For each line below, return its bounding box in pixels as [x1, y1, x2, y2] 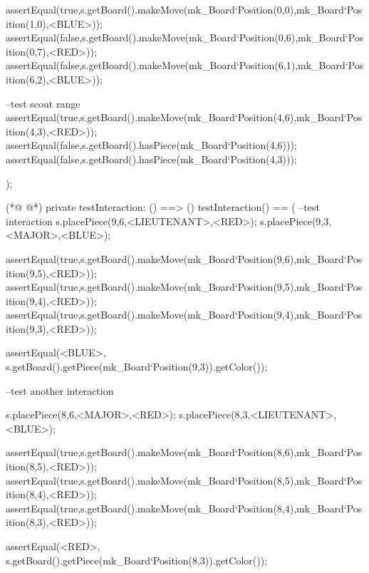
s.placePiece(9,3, [260, 213, 332, 228]
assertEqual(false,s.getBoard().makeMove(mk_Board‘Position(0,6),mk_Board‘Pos [6, 30, 364, 45]
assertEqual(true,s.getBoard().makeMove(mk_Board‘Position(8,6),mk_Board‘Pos [6, 445, 363, 460]
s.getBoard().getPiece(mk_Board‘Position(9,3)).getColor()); [6, 359, 268, 374]
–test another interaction [6, 383, 114, 398]
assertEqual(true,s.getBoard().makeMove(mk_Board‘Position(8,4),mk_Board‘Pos [6, 500, 363, 515]
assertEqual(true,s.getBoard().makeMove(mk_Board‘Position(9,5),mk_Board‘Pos [6, 279, 363, 294]
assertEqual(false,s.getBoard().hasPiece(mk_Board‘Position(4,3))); [6, 151, 297, 166]
